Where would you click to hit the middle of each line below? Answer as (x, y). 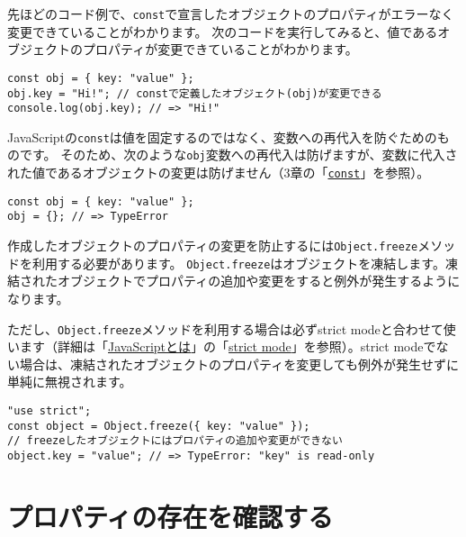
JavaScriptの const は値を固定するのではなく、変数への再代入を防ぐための (222, 137)
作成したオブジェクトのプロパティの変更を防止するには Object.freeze (213, 246)
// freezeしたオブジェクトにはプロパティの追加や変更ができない (175, 441)
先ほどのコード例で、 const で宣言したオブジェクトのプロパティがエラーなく (231, 14)
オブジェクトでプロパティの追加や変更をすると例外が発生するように (259, 281)
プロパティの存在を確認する (170, 516)
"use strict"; (49, 411)
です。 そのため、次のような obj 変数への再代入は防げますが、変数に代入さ (238, 155)
